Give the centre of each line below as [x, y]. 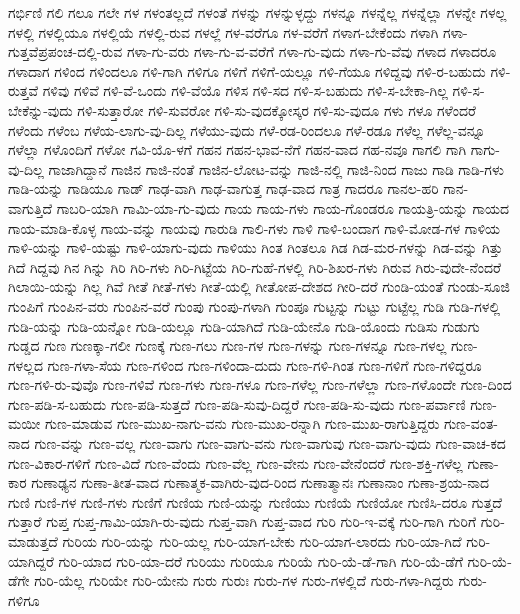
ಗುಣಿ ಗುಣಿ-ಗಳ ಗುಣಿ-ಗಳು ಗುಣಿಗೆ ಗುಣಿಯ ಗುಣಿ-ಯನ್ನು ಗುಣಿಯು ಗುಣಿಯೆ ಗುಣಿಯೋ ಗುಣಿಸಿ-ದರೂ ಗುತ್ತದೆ [255, 501]
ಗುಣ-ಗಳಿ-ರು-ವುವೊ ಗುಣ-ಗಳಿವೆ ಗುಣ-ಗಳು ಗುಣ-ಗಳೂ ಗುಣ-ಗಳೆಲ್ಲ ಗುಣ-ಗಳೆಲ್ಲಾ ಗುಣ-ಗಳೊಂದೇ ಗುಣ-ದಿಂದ [260, 384]
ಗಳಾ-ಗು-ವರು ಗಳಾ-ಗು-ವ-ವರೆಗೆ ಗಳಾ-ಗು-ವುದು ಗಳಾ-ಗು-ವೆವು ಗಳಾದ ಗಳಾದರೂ [311, 51]
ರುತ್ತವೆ [23, 90]
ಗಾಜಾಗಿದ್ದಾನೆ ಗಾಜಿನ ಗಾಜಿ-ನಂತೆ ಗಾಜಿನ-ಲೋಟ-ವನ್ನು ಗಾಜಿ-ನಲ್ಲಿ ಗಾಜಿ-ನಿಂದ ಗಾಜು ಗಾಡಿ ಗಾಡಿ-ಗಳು [276, 168]
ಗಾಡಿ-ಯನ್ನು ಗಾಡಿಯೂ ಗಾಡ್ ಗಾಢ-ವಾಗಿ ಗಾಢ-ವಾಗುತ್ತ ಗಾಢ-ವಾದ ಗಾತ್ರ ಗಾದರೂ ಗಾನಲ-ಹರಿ [223, 188]
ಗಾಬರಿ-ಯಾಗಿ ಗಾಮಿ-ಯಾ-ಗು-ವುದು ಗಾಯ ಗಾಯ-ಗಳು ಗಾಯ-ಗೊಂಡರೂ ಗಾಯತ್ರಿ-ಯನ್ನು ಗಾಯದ [283, 207]
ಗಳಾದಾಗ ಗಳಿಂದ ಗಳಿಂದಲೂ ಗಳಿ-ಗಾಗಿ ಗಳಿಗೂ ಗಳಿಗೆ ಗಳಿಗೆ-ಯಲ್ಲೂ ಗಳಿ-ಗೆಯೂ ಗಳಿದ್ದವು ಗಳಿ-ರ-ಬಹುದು [247, 70]
